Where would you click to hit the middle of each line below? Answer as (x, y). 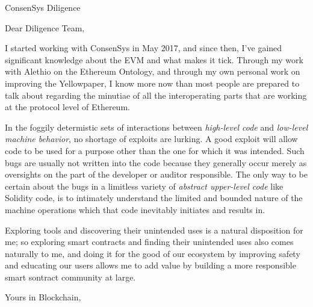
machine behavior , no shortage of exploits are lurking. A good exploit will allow (151, 139)
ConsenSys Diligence (43, 7)
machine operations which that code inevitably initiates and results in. (135, 209)
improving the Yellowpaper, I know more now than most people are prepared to (152, 83)
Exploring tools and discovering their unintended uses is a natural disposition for (154, 230)
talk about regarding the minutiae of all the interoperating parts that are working (156, 95)
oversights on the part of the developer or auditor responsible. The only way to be (156, 174)
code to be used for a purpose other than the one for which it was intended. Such (155, 150)
